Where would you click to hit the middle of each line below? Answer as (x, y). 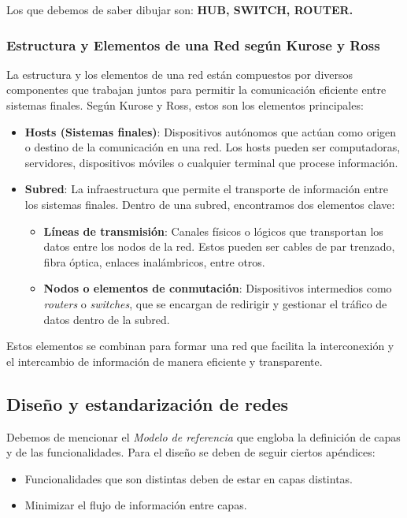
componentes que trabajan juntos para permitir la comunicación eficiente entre (196, 89)
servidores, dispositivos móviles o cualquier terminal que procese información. (211, 162)
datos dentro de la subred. (107, 319)
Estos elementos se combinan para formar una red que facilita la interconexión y (200, 346)
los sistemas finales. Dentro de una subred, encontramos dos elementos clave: (210, 204)
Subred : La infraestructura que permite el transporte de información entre (206, 189)
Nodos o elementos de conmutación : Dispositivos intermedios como (218, 288)
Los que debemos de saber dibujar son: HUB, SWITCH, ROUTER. (180, 9)
